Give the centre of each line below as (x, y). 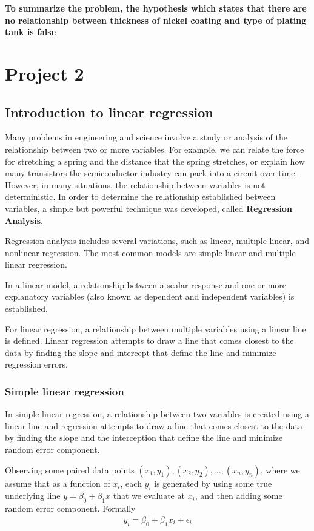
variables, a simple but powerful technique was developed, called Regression (149, 208)
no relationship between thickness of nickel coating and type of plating (156, 20)
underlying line (33, 496)
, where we (280, 470)
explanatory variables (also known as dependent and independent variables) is (150, 296)
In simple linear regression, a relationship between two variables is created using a (157, 414)
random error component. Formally (70, 508)
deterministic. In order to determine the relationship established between (140, 196)
